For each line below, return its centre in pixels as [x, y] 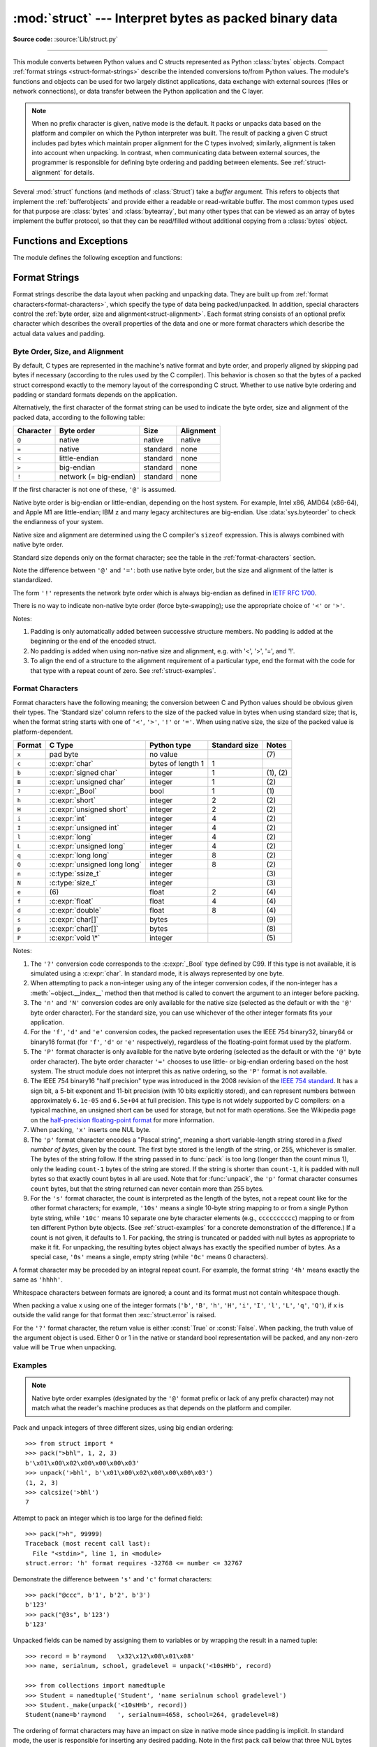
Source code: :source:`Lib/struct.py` [65, 39]
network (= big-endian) [98, 477]
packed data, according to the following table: [79, 417]
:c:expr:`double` [75, 911]
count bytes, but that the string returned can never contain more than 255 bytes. [147, 1189]
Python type [170, 746]
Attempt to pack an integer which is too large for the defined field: [108, 1518]
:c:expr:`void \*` [75, 938]
